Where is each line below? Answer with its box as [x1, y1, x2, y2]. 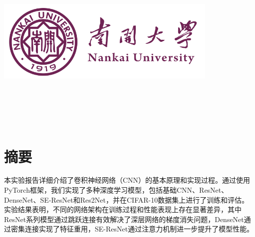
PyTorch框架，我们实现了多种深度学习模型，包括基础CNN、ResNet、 [4, 185, 229, 195]
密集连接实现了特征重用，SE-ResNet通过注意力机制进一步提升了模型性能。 [10, 224, 254, 234]
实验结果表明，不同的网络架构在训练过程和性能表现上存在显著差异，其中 [4, 204, 242, 215]
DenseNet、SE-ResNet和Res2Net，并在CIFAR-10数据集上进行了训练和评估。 [4, 194, 249, 205]
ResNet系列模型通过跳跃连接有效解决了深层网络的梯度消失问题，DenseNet [4, 214, 244, 224]
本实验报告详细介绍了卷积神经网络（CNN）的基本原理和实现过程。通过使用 [4, 175, 251, 185]
